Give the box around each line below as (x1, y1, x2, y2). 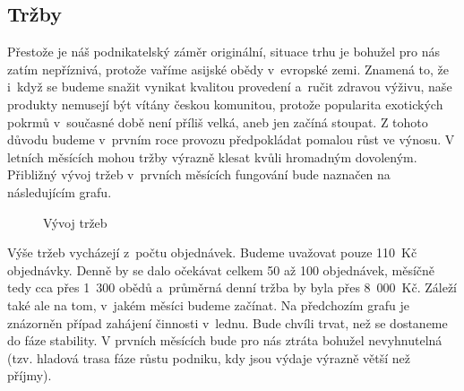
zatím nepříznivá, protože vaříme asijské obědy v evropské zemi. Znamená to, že (7, 59, 450, 78)
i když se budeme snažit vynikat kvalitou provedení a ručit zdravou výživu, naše (7, 77, 452, 96)
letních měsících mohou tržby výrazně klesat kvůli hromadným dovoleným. (7, 147, 417, 166)
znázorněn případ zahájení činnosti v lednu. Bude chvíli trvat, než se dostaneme (7, 313, 448, 332)
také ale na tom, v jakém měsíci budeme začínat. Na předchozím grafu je (7, 295, 409, 314)
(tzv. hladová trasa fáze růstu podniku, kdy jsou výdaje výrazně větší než (7, 348, 411, 367)
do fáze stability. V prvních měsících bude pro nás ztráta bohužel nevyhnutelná (7, 331, 443, 350)
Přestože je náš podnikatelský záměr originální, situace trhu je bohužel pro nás (7, 42, 441, 61)
